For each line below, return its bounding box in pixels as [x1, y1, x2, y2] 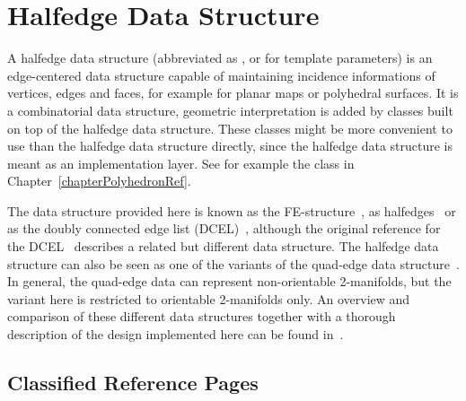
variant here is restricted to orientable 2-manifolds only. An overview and [7, 289, 410, 308]
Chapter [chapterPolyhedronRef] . [7, 171, 191, 190]
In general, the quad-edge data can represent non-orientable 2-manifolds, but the [7, 272, 452, 291]
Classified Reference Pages [7, 369, 259, 397]
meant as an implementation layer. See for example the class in [7, 153, 355, 172]
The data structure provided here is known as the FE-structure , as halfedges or [7, 201, 456, 220]
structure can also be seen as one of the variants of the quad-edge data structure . [7, 254, 460, 273]
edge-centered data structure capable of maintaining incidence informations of [7, 65, 435, 84]
